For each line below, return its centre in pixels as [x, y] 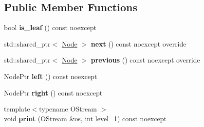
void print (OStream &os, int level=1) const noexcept [85, 118]
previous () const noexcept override [145, 60]
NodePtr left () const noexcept [51, 76]
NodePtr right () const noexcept [53, 92]
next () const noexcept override [139, 43]
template [17, 109]
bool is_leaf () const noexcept [50, 27]
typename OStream [68, 109]
